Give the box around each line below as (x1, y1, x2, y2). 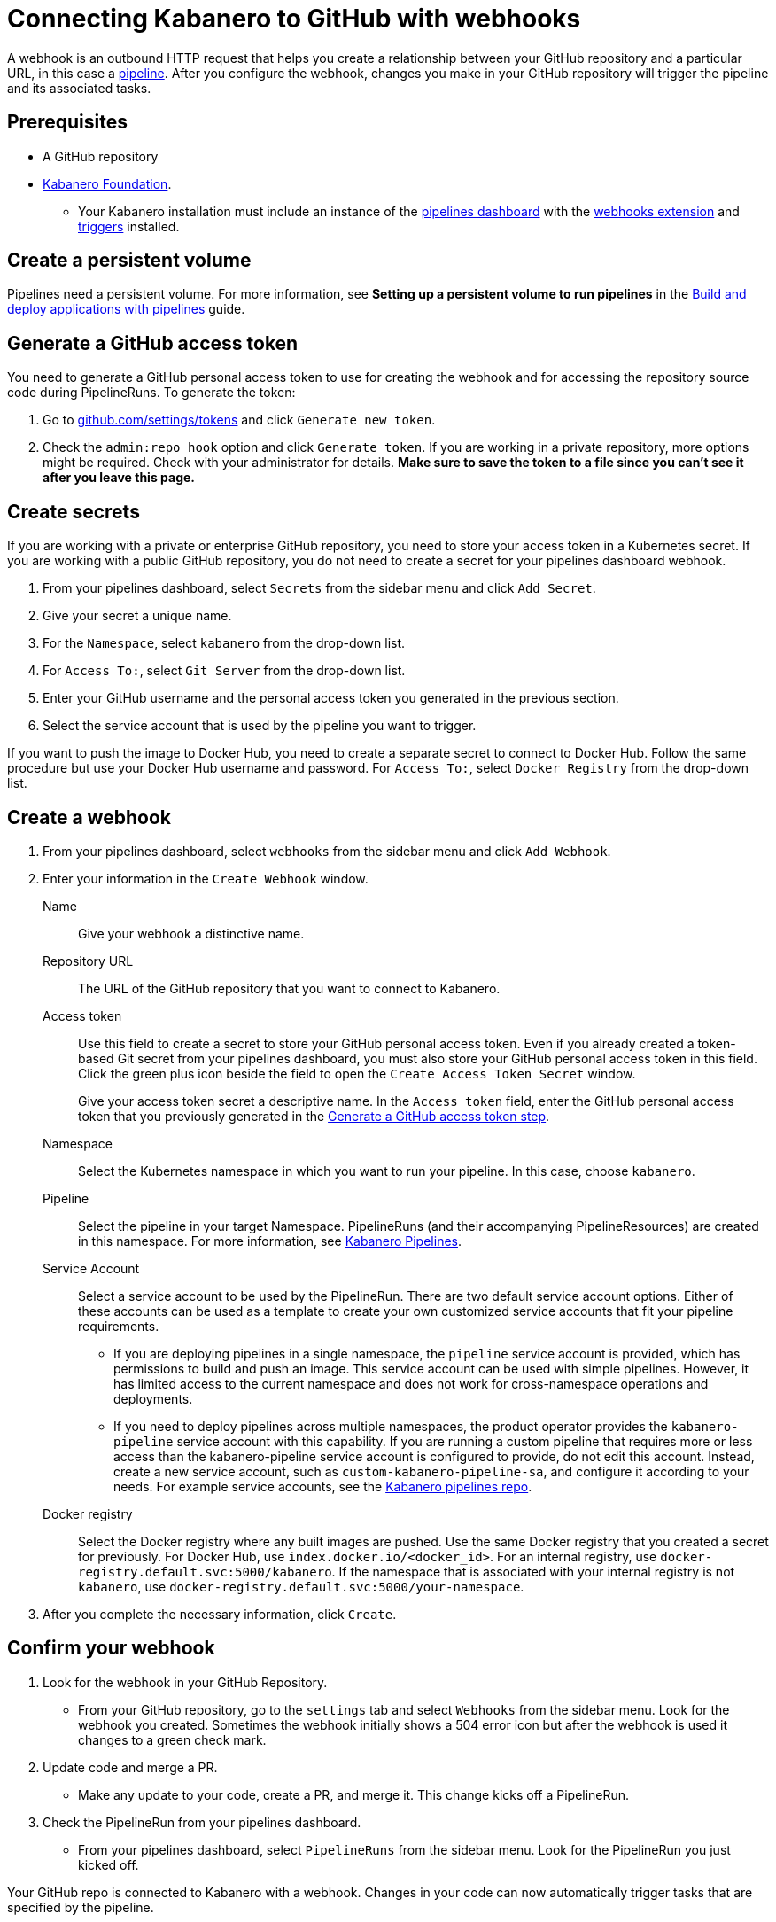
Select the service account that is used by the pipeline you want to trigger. (43, 718, 477, 734)
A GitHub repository (43, 148, 159, 164)
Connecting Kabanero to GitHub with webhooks (7, 4, 581, 34)
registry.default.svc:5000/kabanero (78, 1564, 332, 1579)
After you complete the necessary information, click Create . (43, 1606, 397, 1622)
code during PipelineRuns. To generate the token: (7, 385, 296, 401)
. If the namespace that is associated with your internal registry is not (331, 1563, 735, 1579)
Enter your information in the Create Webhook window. (43, 870, 369, 886)
